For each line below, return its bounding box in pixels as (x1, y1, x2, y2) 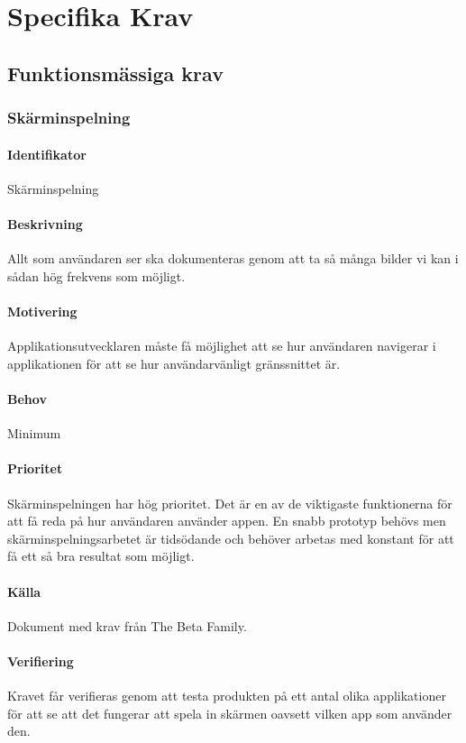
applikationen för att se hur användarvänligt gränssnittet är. (7, 353, 341, 372)
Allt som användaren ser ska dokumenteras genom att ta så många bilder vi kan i (7, 249, 459, 268)
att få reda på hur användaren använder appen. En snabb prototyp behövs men (7, 511, 446, 530)
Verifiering (7, 651, 74, 670)
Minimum (7, 424, 61, 443)
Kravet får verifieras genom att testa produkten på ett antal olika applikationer (7, 686, 446, 705)
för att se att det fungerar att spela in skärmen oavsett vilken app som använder (7, 703, 452, 722)
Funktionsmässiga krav (7, 59, 224, 87)
